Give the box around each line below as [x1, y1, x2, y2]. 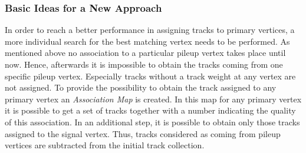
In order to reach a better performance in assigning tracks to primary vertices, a [5, 24, 295, 36]
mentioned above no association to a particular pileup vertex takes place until [5, 46, 286, 59]
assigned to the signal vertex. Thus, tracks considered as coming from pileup [5, 127, 281, 139]
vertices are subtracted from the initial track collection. [5, 139, 205, 151]
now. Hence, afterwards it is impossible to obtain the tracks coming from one [5, 58, 283, 70]
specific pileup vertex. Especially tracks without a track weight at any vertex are [5, 69, 296, 82]
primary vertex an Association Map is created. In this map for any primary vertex [5, 92, 302, 105]
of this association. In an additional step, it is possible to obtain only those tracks [5, 115, 300, 128]
